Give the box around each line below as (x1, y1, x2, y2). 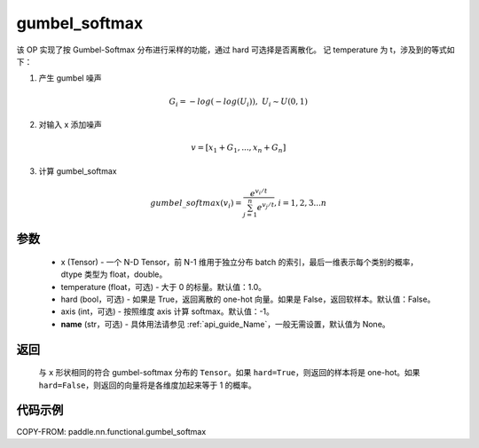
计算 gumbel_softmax (38, 165, 117, 177)
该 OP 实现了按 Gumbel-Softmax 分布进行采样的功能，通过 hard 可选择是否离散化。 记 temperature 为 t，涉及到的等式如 (16, 44, 456, 55)
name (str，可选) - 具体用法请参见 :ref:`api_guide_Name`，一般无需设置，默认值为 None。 (60, 318, 390, 329)
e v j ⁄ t (256, 200, 275, 212)
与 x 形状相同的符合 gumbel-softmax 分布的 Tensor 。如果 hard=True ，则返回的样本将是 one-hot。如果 (38, 367, 420, 378)
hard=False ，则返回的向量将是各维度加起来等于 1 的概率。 (38, 380, 256, 390)
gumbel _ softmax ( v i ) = (150, 198, 242, 210)
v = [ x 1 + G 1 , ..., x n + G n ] (191, 143, 287, 155)
